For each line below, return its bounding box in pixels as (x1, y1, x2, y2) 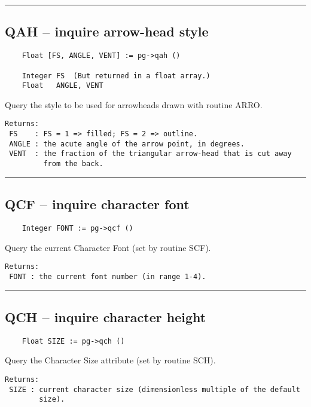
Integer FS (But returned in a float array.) (22, 71, 211, 80)
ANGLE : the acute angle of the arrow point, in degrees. (9, 139, 245, 148)
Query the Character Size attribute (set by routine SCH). (5, 354, 216, 366)
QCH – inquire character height (5, 307, 206, 326)
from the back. (43, 160, 103, 169)
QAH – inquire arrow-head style (5, 22, 209, 41)
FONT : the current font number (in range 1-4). (9, 272, 206, 281)
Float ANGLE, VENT (22, 81, 103, 90)
